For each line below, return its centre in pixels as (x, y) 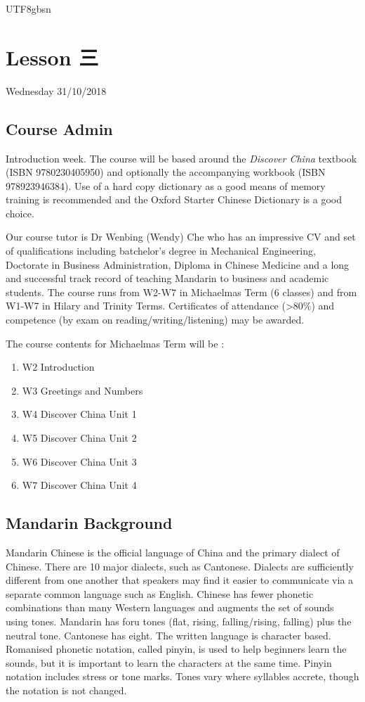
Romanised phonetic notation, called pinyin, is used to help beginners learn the (176, 649)
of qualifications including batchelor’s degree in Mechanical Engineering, (161, 251)
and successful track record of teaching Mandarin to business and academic (167, 278)
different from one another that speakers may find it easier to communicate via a (180, 580)
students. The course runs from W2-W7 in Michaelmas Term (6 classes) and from (181, 292)
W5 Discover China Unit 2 (79, 438)
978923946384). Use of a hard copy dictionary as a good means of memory (166, 185)
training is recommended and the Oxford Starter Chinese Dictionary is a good (174, 199)
